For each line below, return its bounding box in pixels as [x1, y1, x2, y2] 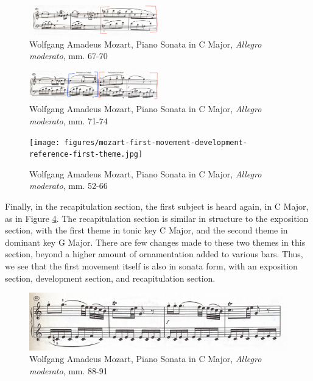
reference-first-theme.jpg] [29, 150, 143, 159]
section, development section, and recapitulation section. [5, 271, 216, 284]
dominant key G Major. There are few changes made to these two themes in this [5, 235, 306, 248]
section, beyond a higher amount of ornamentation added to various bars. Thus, [5, 247, 303, 260]
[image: [29, 138, 60, 147]
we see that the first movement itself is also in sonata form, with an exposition [5, 259, 298, 272]
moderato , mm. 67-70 [29, 49, 108, 62]
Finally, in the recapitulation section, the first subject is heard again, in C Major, [5, 200, 309, 213]
